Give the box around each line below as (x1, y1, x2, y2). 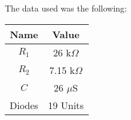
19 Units (48, 98, 84, 112)
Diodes (10, 98, 39, 112)
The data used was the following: (5, 2, 127, 14)
